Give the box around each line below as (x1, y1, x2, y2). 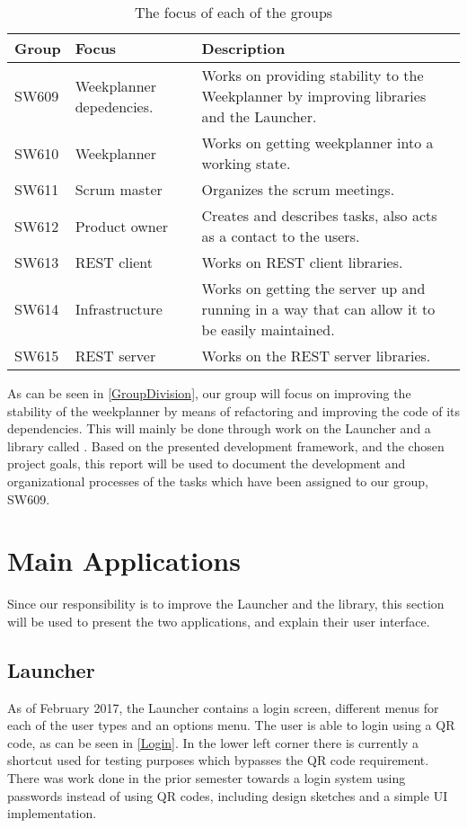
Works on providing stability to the (201, 65, 424, 85)
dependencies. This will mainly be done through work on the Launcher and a (7, 419, 431, 438)
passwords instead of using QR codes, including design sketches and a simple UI (7, 786, 448, 805)
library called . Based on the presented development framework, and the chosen (7, 436, 445, 455)
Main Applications (7, 542, 241, 579)
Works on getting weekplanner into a (201, 132, 434, 153)
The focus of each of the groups (134, 2, 333, 22)
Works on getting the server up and (201, 278, 426, 298)
